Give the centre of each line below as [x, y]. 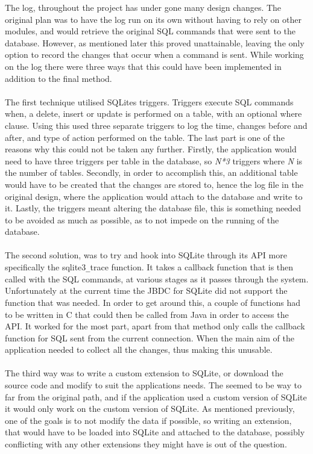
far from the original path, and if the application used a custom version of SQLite [156, 396]
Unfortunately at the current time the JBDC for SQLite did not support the [146, 291]
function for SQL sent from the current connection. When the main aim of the [150, 337]
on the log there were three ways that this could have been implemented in [143, 66]
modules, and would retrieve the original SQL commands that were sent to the [150, 31]
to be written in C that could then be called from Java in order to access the [147, 314]
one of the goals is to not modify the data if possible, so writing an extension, [148, 420]
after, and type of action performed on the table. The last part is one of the [145, 137]
